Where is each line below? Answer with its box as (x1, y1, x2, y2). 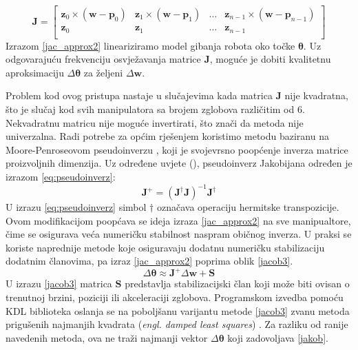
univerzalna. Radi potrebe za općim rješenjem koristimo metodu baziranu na (6, 129, 329, 143)
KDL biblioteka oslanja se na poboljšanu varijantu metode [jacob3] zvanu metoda (6, 303, 350, 318)
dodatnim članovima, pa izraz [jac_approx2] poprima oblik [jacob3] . (6, 254, 293, 268)
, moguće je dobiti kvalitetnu (209, 52, 331, 66)
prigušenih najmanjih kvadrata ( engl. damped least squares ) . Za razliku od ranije (6, 317, 348, 331)
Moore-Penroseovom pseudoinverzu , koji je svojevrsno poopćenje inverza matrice (6, 142, 348, 156)
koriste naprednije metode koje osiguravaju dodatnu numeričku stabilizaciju (6, 240, 325, 254)
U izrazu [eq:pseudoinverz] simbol (6, 200, 147, 214)
